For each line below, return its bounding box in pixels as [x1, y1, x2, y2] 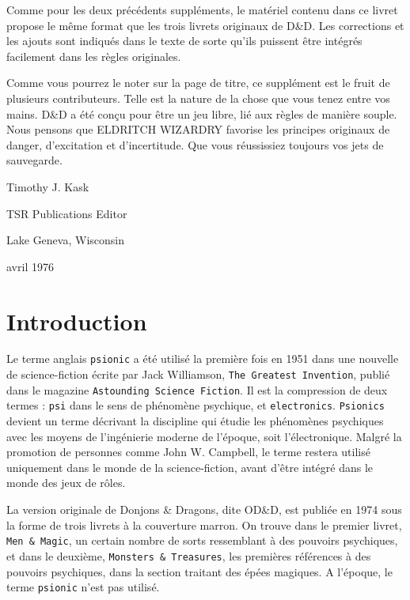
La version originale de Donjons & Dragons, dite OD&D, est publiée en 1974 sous [6, 501, 402, 518]
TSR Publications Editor [6, 205, 127, 221]
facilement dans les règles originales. [6, 47, 181, 64]
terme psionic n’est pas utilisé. [6, 579, 160, 595]
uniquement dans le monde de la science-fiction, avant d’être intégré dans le [6, 458, 374, 475]
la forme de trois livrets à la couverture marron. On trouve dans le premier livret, [6, 516, 402, 533]
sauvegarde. [6, 152, 63, 168]
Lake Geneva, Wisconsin [6, 232, 124, 248]
